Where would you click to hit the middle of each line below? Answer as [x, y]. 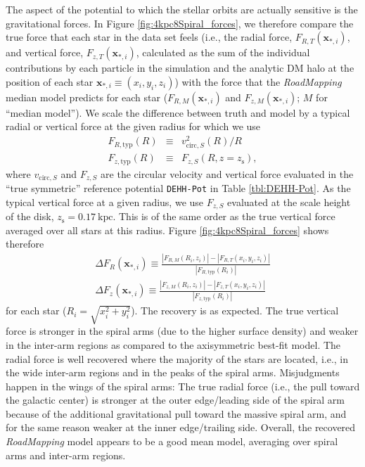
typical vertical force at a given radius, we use [105, 201]
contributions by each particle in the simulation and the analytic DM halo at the [180, 68]
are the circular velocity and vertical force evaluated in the [227, 173]
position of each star [50, 81]
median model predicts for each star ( [87, 97]
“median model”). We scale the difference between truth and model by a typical [178, 112]
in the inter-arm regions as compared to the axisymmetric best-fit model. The [173, 344]
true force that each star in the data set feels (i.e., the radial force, [149, 37]
